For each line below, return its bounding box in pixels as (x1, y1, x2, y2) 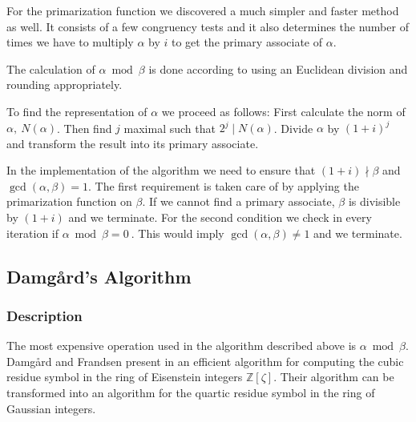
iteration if (6, 224, 59, 241)
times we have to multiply (6, 34, 134, 50)
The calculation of (6, 60, 95, 77)
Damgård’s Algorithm (6, 263, 192, 288)
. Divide (273, 119, 313, 136)
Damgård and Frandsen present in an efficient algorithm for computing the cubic (6, 352, 404, 369)
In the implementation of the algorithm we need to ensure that (6, 162, 316, 179)
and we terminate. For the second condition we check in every (68, 209, 372, 226)
